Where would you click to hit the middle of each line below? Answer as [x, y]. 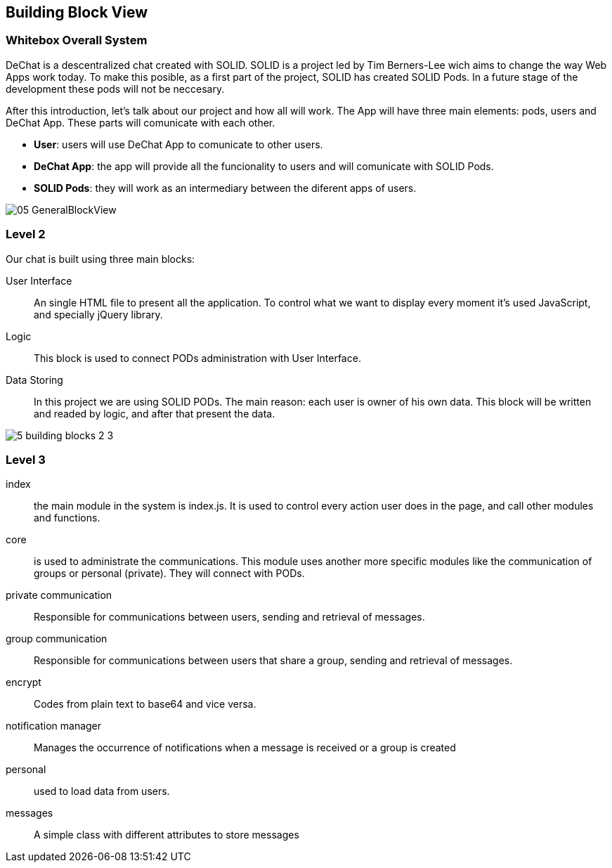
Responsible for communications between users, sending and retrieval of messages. [229, 617]
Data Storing [34, 380]
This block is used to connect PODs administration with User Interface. [197, 358]
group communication [57, 639]
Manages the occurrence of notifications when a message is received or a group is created [245, 748]
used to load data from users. [102, 791]
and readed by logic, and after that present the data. [155, 413]
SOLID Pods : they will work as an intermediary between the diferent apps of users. [225, 188]
